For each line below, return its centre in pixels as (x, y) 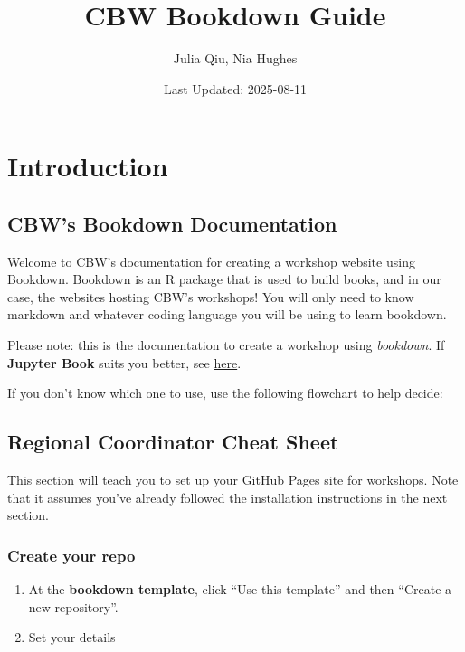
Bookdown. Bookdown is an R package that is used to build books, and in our (224, 279)
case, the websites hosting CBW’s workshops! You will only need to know (211, 296)
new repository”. (73, 606)
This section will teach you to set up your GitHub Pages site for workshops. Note (233, 480)
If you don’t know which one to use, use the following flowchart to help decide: (225, 393)
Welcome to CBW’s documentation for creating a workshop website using (211, 261)
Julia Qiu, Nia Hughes (235, 58)
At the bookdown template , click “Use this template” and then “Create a (240, 589)
